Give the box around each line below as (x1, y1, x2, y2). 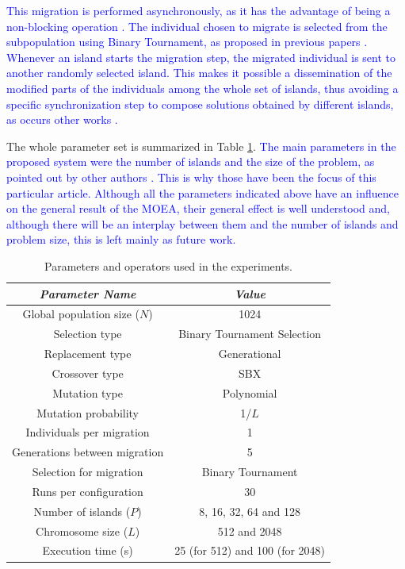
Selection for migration (32, 463, 143, 480)
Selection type (53, 325, 122, 342)
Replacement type (44, 345, 132, 362)
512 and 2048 (217, 522, 282, 539)
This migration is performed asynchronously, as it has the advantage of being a (6, 2, 391, 18)
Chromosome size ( (36, 522, 128, 539)
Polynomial (222, 384, 277, 401)
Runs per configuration (32, 482, 143, 499)
